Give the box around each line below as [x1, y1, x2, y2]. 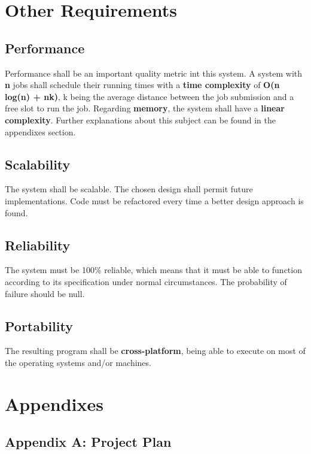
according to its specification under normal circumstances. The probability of [5, 275, 287, 287]
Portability [5, 316, 73, 335]
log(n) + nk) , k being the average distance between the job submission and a [5, 90, 294, 102]
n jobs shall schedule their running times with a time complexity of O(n [5, 78, 280, 91]
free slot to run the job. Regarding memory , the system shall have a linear [5, 102, 285, 114]
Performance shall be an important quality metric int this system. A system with [5, 66, 303, 79]
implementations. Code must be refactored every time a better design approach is [5, 194, 304, 207]
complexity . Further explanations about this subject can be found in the [5, 113, 276, 126]
